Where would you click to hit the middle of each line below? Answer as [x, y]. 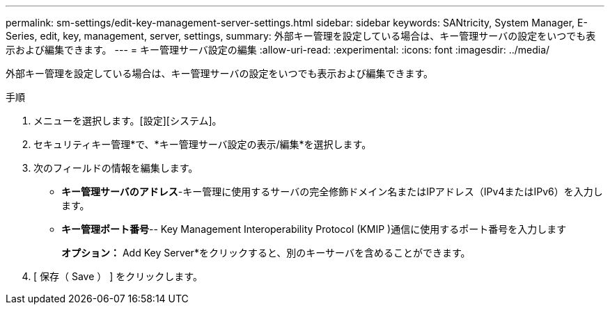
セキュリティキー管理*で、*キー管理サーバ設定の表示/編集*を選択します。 [203, 144]
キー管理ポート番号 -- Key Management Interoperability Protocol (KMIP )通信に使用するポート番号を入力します [314, 229]
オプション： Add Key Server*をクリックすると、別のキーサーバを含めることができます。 [266, 253]
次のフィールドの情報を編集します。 [116, 168]
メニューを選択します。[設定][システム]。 [128, 121]
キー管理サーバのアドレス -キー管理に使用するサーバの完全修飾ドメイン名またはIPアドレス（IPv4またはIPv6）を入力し [332, 191]
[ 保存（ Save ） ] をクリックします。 [118, 276]
